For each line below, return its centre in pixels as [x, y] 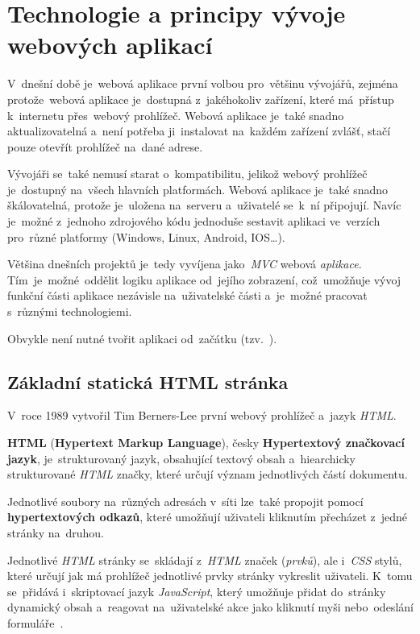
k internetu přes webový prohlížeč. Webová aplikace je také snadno [176, 115]
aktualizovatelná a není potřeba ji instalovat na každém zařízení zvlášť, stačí [199, 131]
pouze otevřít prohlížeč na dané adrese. [105, 146]
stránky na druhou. [56, 532]
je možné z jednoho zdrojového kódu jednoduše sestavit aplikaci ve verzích [194, 221]
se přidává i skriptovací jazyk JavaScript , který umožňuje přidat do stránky [197, 591]
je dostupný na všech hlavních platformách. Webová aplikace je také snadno [198, 189]
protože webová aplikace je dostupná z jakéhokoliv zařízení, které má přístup [201, 99]
